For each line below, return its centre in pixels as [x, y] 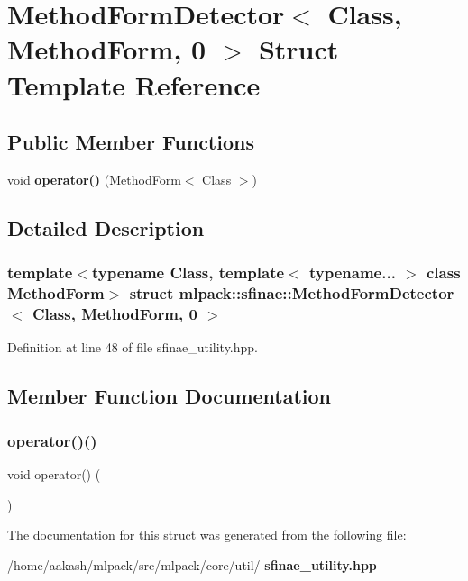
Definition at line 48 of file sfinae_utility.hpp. [133, 347]
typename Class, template [188, 272]
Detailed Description [106, 227]
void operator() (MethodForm [94, 179]
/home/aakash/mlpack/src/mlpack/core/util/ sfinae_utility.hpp [192, 564]
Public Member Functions [131, 142]
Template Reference [134, 84]
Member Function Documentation [170, 396]
